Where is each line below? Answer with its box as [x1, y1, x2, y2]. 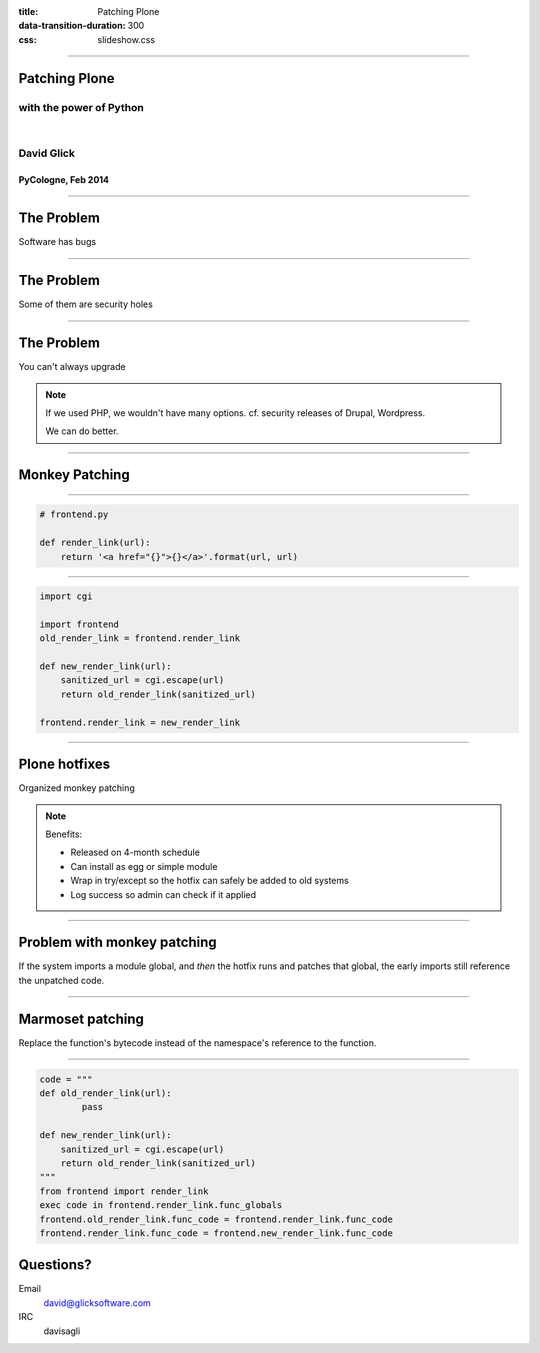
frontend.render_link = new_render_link [39, 716, 240, 728]
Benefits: [45, 828, 83, 840]
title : [18, 6, 39, 17]
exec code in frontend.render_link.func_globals [39, 1200, 283, 1211]
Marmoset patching [18, 1010, 145, 1027]
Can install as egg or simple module [70, 860, 218, 872]
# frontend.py [39, 509, 109, 520]
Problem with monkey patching [18, 934, 217, 951]
